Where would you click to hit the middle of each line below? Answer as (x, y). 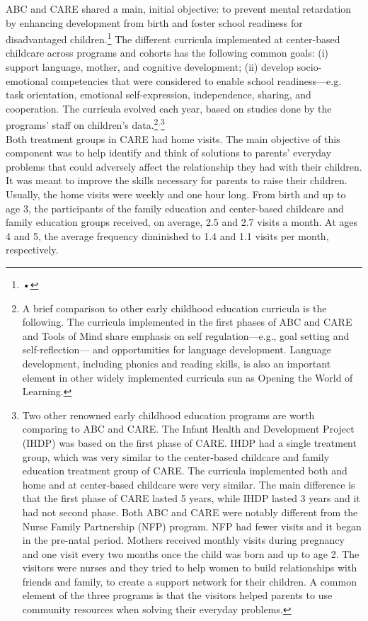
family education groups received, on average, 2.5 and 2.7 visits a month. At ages (182, 222)
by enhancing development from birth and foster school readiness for (154, 22)
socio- (309, 67)
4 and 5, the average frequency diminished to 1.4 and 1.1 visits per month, (167, 235)
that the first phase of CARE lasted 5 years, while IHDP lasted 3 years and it (191, 498)
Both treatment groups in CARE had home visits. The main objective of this (173, 138)
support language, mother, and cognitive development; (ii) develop (150, 67)
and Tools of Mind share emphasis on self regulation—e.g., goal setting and (186, 335)
